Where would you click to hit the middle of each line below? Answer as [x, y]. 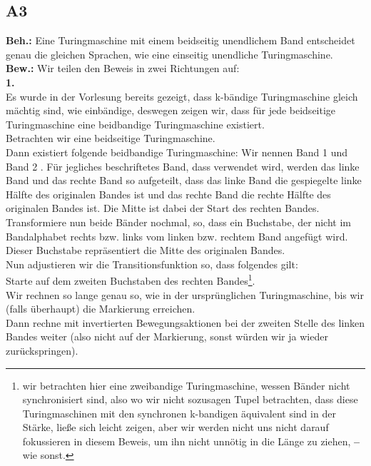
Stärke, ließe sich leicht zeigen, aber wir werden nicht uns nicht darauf [176, 427]
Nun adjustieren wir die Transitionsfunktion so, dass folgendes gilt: [152, 264]
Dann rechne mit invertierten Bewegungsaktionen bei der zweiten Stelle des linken [185, 322]
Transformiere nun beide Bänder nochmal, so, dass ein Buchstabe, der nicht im [178, 222]
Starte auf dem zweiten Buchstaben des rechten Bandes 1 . [131, 279]
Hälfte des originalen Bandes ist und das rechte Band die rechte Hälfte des [168, 194]
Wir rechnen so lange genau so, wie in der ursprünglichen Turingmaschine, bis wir [185, 294]
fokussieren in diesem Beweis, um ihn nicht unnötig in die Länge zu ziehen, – [191, 441]
